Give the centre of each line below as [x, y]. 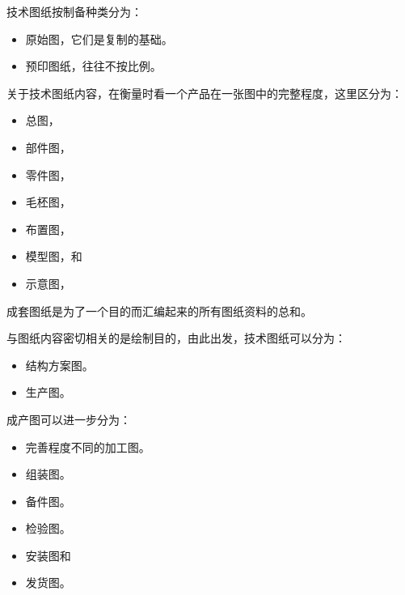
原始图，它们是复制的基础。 [99, 38]
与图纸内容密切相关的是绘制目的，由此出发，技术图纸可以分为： [176, 338]
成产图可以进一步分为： [69, 419]
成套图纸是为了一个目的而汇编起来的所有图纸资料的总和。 [159, 310]
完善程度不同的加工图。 [88, 446]
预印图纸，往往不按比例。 [93, 66]
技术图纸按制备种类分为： [74, 11]
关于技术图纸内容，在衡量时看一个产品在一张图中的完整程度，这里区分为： [205, 93]
